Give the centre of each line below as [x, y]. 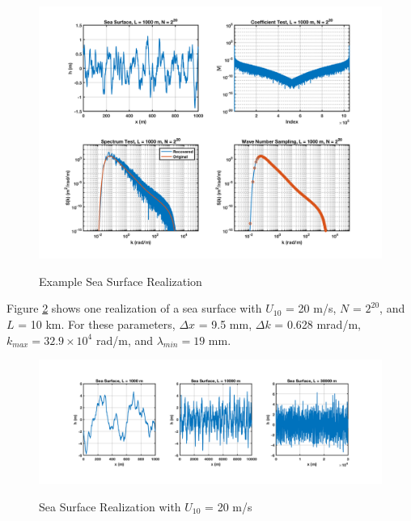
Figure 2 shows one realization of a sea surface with [134, 308]
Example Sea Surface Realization [121, 281]
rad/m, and [125, 340]
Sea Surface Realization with [110, 506]
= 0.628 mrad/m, [318, 324]
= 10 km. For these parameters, [97, 324]
